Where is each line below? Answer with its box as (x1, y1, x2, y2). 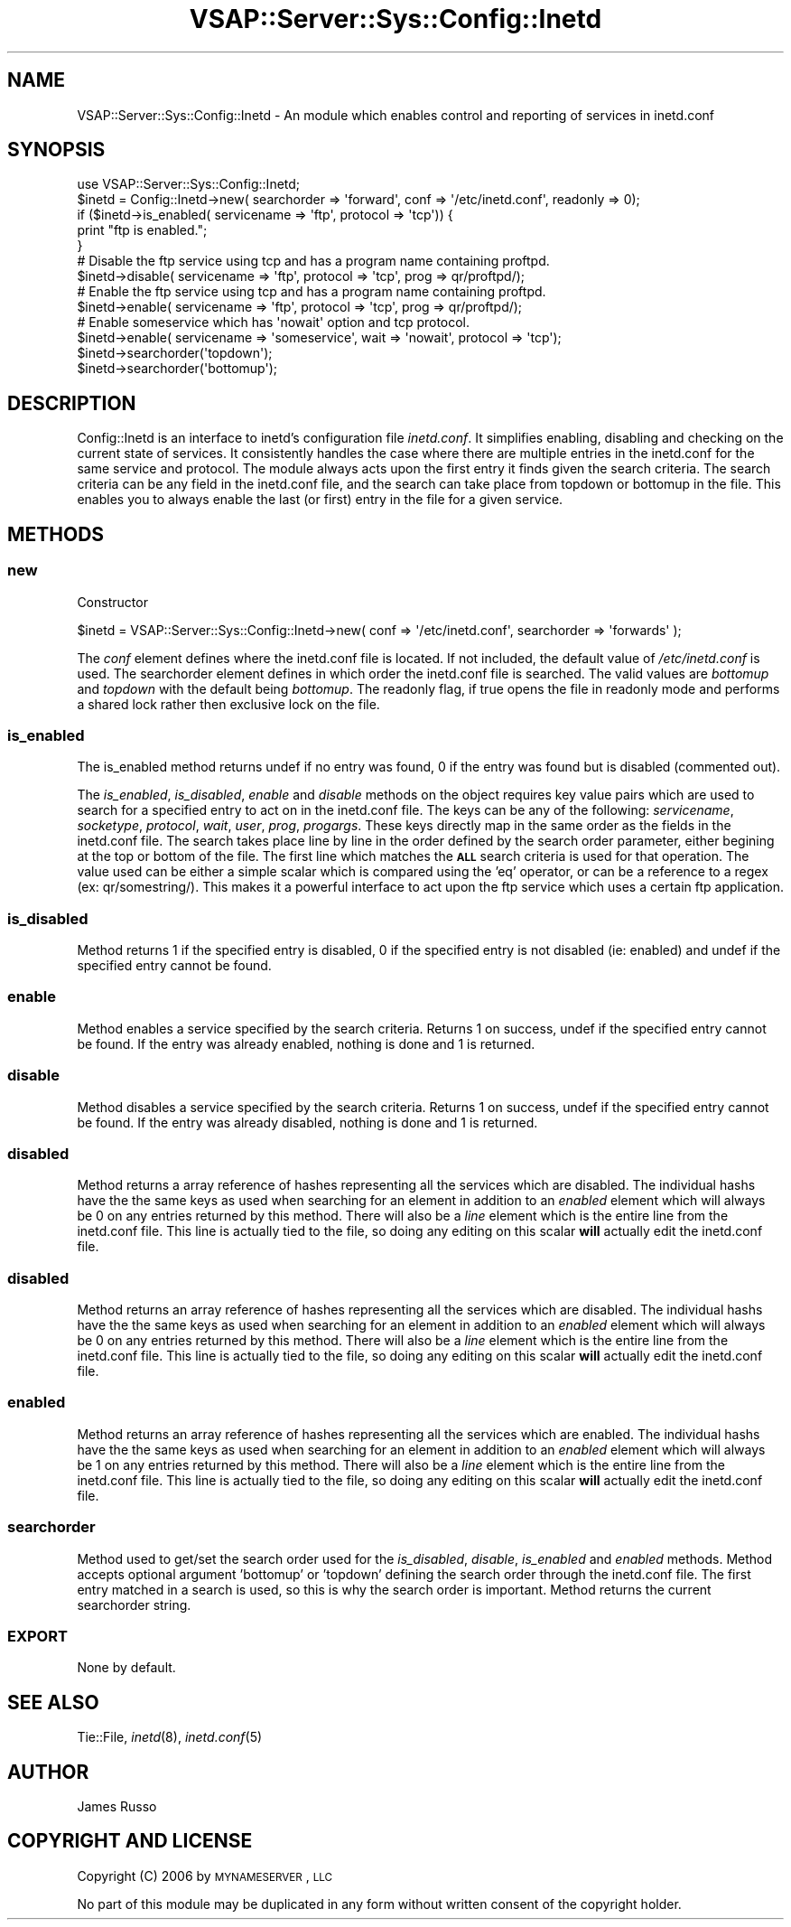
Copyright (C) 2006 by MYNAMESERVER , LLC (77, 1867, 333, 1884)
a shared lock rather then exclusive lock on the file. (77, 696, 380, 712)
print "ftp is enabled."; (77, 222, 208, 239)
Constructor (77, 594, 148, 610)
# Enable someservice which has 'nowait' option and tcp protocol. (77, 314, 470, 331)
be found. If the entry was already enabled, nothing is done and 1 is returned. (77, 1035, 535, 1052)
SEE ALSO (7, 1690, 99, 1714)
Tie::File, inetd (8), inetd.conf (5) (77, 1729, 263, 1745)
